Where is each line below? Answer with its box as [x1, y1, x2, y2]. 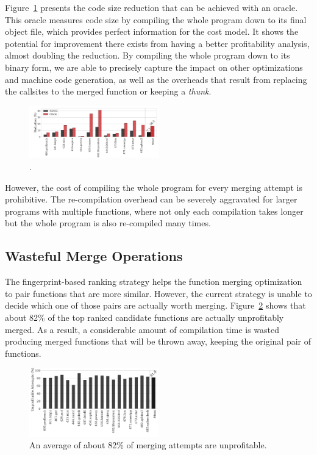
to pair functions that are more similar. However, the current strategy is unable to [5, 287, 312, 299]
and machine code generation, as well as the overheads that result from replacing [5, 73, 307, 85]
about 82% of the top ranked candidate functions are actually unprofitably [5, 311, 284, 323]
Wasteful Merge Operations [5, 246, 183, 265]
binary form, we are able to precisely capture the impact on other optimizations [5, 60, 303, 73]
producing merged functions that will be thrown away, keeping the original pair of [5, 335, 311, 348]
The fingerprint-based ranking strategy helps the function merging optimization [5, 275, 302, 288]
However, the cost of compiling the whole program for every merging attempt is [5, 181, 303, 193]
